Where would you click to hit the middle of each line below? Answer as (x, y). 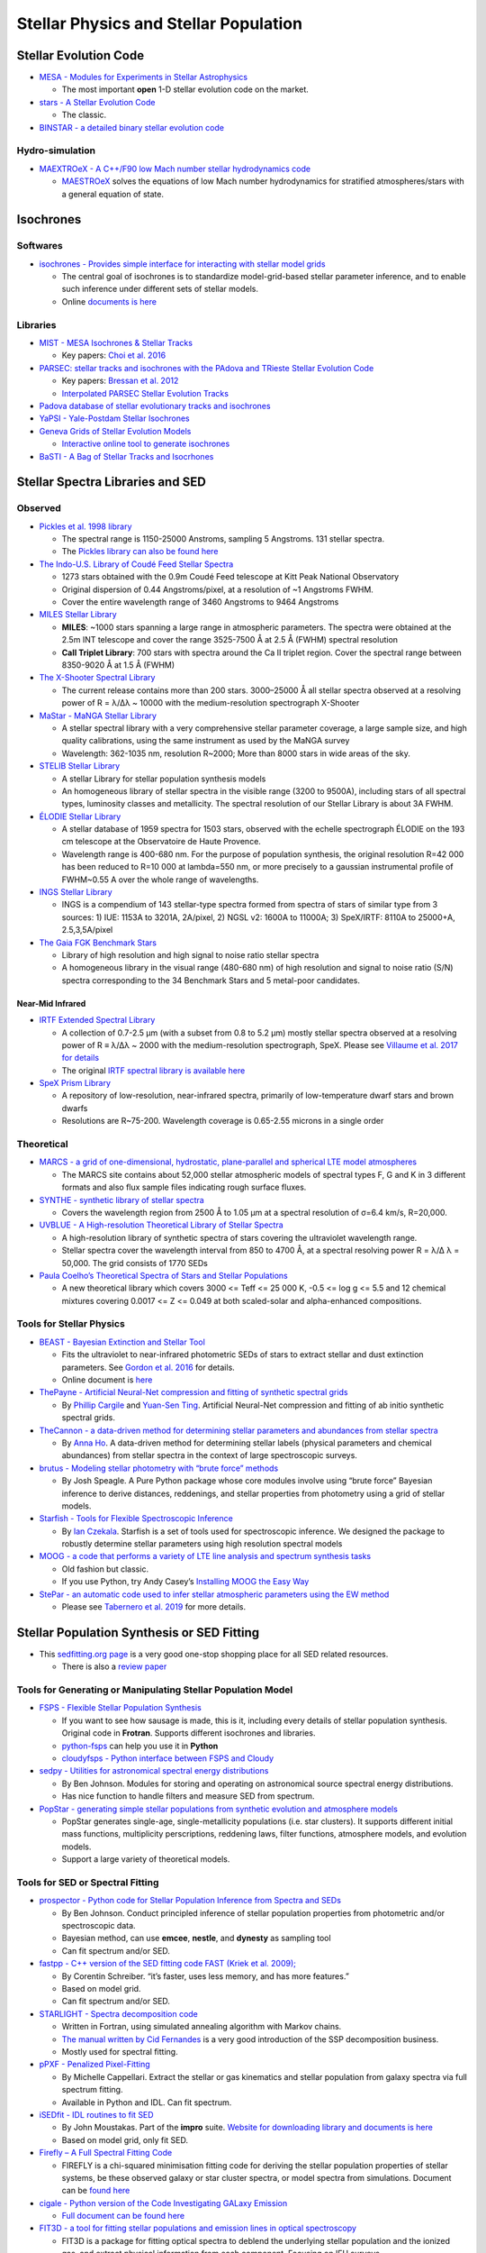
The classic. (84, 115)
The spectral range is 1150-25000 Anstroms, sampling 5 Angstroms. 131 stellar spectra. (223, 539)
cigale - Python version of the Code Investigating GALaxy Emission (163, 2203)
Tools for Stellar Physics (71, 1324)
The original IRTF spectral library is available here (153, 1070)
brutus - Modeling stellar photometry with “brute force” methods (159, 1468)
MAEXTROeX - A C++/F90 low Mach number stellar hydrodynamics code (175, 169)
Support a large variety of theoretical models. (146, 1859)
